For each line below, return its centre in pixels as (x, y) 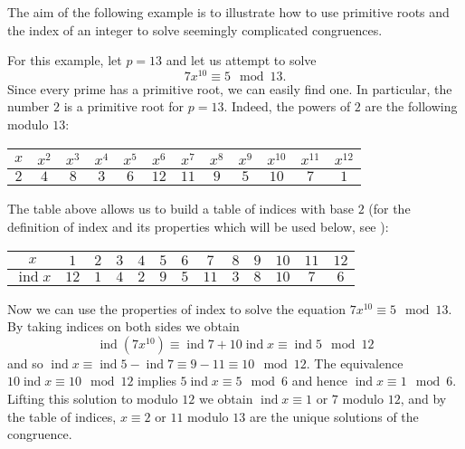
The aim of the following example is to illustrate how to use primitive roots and (228, 12)
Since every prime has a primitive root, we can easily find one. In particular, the (230, 88)
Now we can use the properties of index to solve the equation (176, 308)
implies (157, 381)
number (28, 106)
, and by (423, 398)
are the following (411, 106)
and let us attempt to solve (241, 60)
